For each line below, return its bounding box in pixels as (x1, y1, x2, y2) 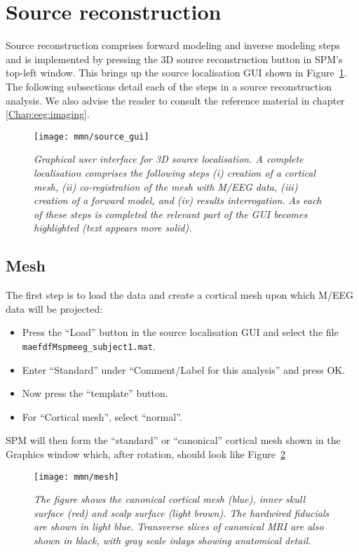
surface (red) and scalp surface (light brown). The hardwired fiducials (34, 505, 330, 520)
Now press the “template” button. (22, 386, 168, 400)
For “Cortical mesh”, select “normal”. (22, 409, 182, 424)
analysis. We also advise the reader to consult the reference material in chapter (6, 93, 345, 107)
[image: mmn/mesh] (34, 471, 119, 482)
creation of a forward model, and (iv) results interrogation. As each (34, 193, 322, 208)
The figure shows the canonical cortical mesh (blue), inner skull (34, 492, 306, 506)
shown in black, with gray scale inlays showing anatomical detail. (34, 532, 311, 547)
